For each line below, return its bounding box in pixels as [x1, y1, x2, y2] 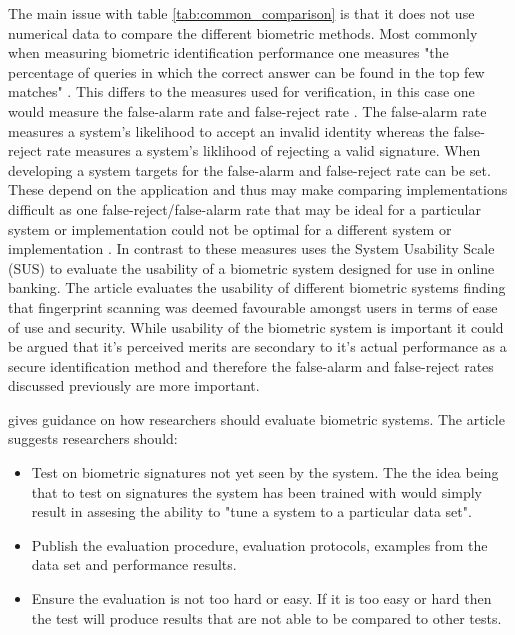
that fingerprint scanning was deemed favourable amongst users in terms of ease [8, 296, 498, 317]
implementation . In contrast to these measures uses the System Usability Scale [8, 238, 495, 259]
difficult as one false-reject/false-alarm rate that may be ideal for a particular [8, 198, 481, 219]
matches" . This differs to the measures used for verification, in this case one [8, 81, 475, 102]
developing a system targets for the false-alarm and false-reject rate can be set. [8, 159, 491, 180]
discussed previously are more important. [8, 375, 260, 396]
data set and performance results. [31, 554, 237, 575]
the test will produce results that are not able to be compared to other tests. [31, 607, 502, 628]
